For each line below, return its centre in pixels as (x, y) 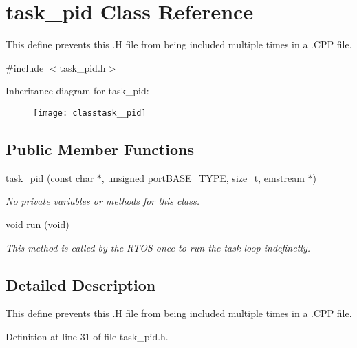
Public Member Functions (100, 149)
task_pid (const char (50, 177)
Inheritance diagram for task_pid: (77, 91)
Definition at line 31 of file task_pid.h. (87, 336)
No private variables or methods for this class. (103, 201)
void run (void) (37, 224)
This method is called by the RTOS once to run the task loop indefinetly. (158, 247)
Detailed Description (81, 284)
